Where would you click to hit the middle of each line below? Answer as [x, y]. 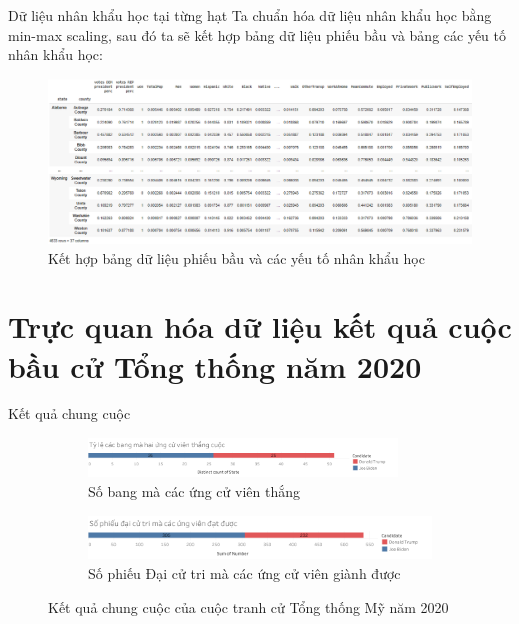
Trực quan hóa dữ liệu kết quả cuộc [260, 326]
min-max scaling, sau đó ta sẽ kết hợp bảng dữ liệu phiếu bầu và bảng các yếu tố [257, 34]
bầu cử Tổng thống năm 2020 [215, 365]
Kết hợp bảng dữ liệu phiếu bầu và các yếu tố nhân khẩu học [236, 257]
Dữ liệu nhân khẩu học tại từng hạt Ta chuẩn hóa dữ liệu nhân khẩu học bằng [250, 15]
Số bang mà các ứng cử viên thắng [194, 491]
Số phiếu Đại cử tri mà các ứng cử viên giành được [244, 572]
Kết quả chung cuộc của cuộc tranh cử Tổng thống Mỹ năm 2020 [248, 606]
